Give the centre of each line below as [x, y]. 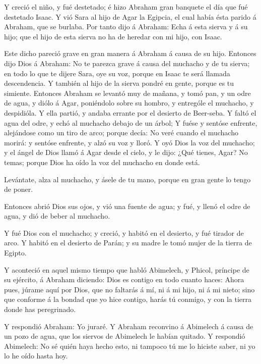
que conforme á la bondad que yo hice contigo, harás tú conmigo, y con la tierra [128, 299]
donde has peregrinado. [40, 309]
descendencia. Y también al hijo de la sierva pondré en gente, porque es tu [119, 83]
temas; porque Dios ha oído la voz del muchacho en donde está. [102, 162]
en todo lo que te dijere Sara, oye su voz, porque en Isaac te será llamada [117, 73]
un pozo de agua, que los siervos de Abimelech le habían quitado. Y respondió [125, 336]
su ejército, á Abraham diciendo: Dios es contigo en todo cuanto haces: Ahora [124, 279]
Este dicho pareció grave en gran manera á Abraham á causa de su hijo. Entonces [130, 53]
